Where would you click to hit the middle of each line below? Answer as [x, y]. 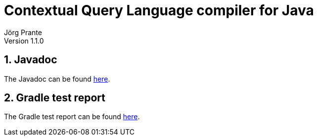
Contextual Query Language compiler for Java [159, 10]
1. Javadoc [31, 60]
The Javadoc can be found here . [57, 79]
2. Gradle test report [55, 98]
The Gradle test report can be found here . [72, 117]
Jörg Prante [23, 32]
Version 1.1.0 [24, 41]
